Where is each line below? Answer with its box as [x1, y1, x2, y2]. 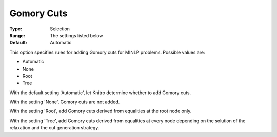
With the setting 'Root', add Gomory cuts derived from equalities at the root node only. [9, 108, 192, 115]
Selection [50, 26, 70, 32]
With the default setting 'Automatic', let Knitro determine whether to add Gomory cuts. [9, 89, 191, 96]
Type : [9, 26, 23, 32]
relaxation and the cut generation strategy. [9, 125, 100, 131]
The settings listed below [50, 32, 103, 38]
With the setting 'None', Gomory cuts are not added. [9, 99, 120, 105]
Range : [9, 32, 25, 38]
